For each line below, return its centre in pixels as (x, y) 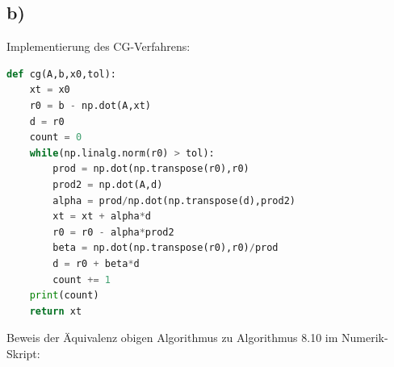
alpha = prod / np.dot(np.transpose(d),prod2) (174, 200)
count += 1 (82, 279)
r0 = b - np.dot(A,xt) (90, 105)
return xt (56, 311)
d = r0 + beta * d (96, 263)
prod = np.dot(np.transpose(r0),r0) (151, 169)
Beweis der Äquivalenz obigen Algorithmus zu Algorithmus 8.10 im (172, 338)
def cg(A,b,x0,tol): (62, 74)
